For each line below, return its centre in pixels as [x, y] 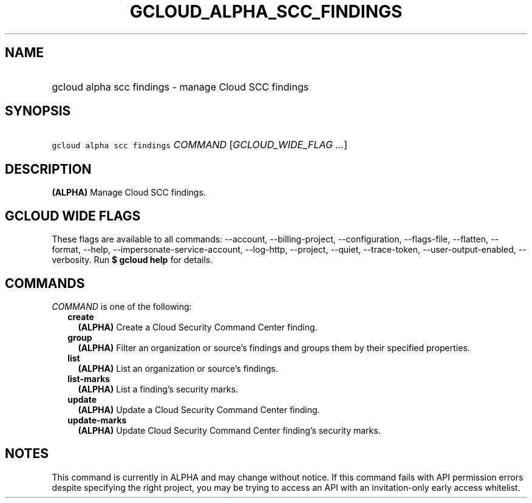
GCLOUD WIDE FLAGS [73, 216]
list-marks [89, 378]
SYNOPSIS [38, 111]
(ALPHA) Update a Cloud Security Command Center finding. [199, 409]
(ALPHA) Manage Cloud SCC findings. [129, 193]
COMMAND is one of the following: [122, 306]
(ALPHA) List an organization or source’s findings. [178, 368]
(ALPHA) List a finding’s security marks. [158, 389]
